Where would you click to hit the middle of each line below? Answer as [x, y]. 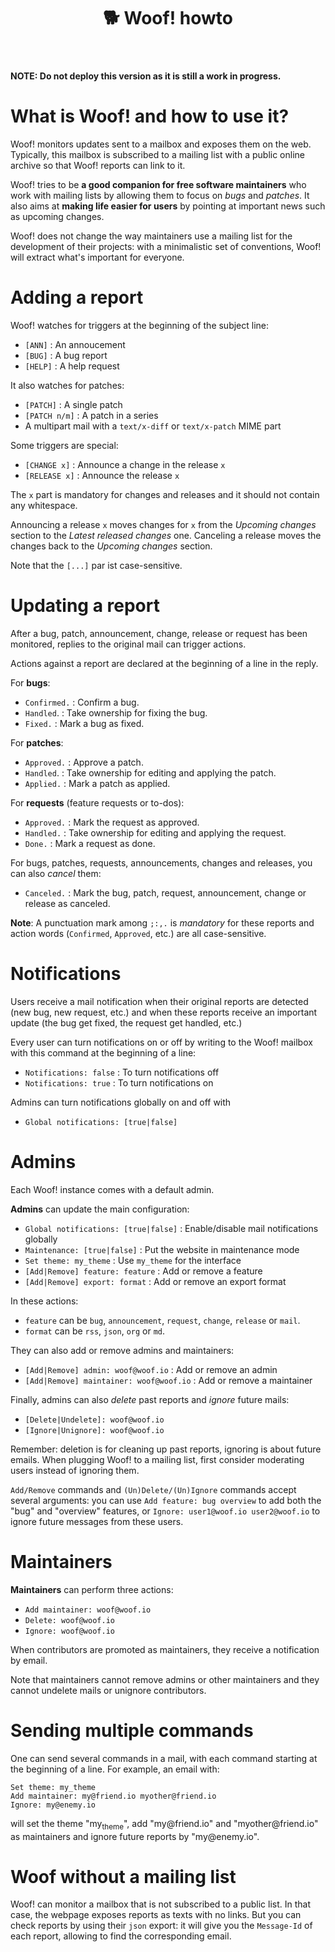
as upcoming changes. [57, 217]
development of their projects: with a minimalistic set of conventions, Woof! [166, 247]
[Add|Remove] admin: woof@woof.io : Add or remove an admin [151, 1369]
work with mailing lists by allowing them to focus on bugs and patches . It [160, 196]
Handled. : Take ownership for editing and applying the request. [155, 833]
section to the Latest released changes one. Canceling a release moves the [166, 536]
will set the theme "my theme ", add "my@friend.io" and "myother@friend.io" [164, 1824]
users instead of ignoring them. [75, 1470]
